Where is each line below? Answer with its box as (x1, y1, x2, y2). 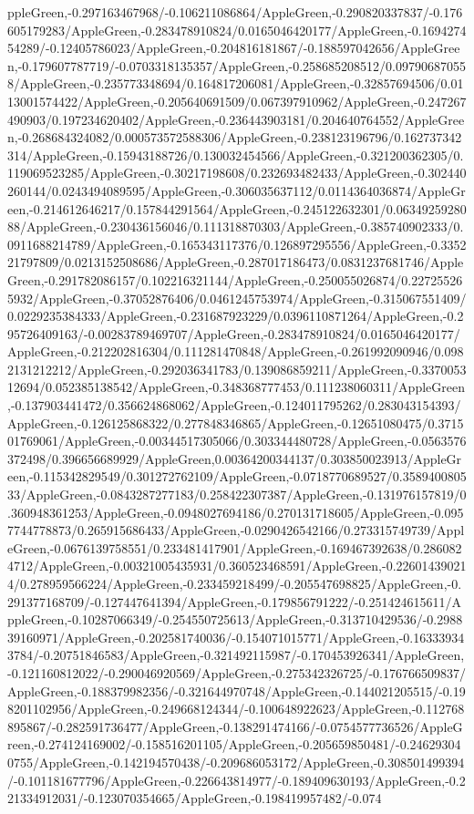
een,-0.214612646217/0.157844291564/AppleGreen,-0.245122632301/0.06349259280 (7, 199, 467, 218)
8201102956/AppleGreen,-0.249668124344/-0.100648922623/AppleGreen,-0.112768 (7, 699, 465, 718)
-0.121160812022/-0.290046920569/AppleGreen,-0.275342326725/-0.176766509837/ (7, 663, 466, 682)
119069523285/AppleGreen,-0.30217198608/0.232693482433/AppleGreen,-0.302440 (7, 163, 467, 182)
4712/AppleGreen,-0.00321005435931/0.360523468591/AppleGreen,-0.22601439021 (7, 556, 467, 575)
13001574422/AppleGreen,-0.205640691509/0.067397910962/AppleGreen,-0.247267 (7, 91, 467, 110)
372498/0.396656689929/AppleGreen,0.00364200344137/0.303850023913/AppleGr (7, 448, 462, 468)
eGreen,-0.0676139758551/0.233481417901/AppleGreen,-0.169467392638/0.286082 (7, 538, 462, 557)
